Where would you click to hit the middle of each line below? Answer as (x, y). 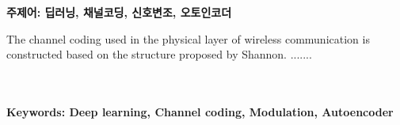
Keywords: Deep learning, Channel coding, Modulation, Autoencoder (200, 112)
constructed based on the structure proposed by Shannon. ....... (159, 54)
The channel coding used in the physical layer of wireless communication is (188, 38)
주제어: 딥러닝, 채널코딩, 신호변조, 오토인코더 (119, 12)
